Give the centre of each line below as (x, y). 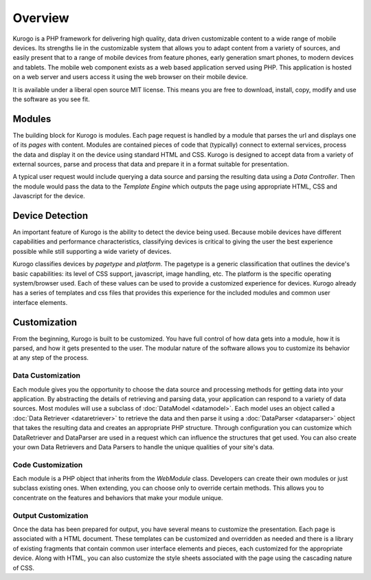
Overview (41, 18)
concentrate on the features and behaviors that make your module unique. (118, 497)
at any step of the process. (51, 358)
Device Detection (50, 216)
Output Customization (50, 515)
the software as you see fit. (51, 99)
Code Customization (48, 464)
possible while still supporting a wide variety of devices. (92, 251)
